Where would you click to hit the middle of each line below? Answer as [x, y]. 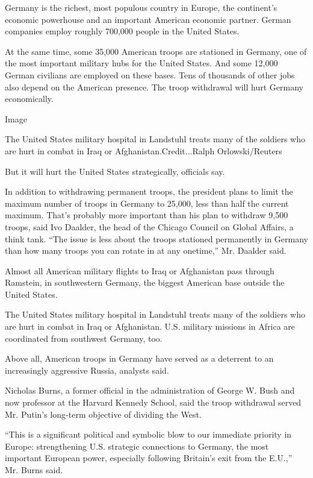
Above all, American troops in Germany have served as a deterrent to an [139, 358]
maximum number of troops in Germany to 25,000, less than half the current [147, 203]
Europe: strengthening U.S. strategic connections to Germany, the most [137, 446]
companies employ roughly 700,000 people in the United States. [122, 31]
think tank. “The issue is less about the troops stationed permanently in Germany [156, 238]
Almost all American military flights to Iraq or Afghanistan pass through [140, 270]
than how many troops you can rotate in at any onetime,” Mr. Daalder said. [146, 250]
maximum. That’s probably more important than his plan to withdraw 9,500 [147, 215]
